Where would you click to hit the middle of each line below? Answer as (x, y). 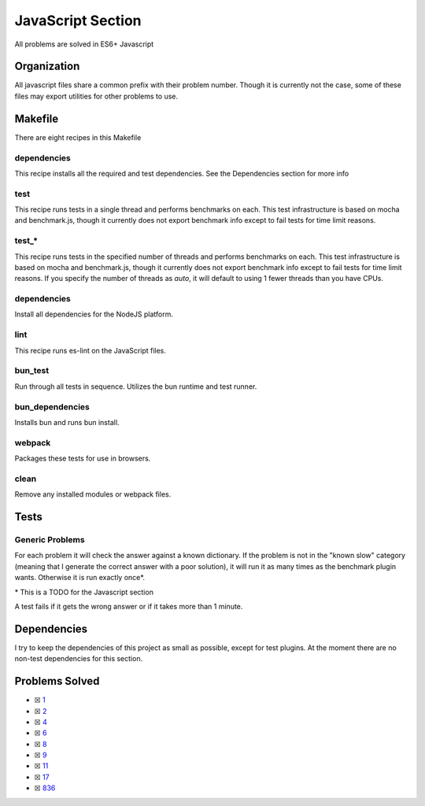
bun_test (32, 371)
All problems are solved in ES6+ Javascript (84, 44)
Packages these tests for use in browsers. (83, 458)
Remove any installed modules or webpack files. (93, 494)
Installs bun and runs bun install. (67, 422)
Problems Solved (57, 681)
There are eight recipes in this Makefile (78, 137)
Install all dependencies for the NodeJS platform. (94, 314)
